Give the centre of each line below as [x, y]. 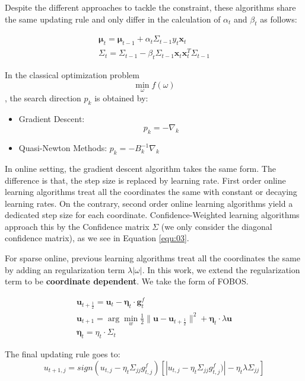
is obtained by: [121, 97]
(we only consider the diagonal [217, 226]
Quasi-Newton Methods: [63, 148]
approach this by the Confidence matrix [77, 226]
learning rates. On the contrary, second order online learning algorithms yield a [149, 203]
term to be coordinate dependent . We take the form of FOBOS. [127, 281]
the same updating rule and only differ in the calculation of [113, 19]
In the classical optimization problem [72, 75]
